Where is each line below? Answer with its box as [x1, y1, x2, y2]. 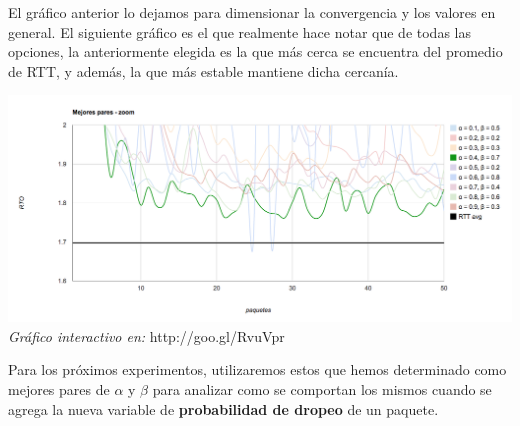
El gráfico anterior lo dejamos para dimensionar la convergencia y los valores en [8, 2, 496, 22]
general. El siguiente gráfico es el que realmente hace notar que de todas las [8, 21, 471, 42]
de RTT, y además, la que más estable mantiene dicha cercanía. [8, 60, 399, 81]
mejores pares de [8, 379, 110, 400]
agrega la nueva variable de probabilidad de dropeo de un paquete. [8, 398, 439, 419]
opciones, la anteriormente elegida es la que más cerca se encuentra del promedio [8, 41, 503, 62]
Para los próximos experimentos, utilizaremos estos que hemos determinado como [8, 359, 507, 380]
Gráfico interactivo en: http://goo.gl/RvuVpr [8, 325, 285, 346]
